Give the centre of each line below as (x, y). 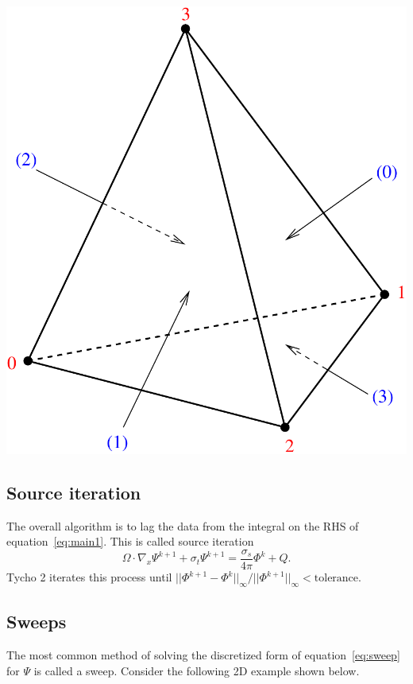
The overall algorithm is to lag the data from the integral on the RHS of (183, 525)
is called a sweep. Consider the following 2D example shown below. (197, 670)
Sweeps (37, 622)
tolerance (336, 579)
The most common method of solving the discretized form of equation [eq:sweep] (203, 655)
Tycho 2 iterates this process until (89, 577)
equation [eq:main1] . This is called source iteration (130, 541)
